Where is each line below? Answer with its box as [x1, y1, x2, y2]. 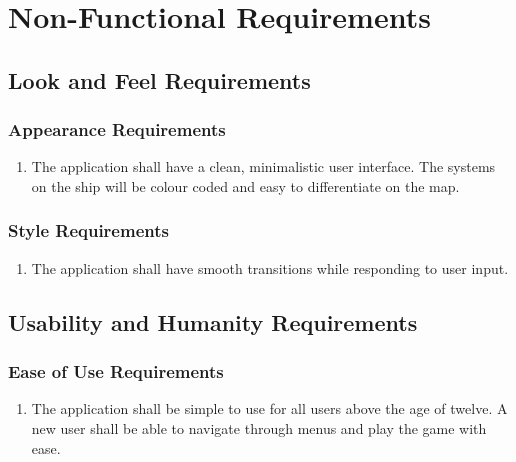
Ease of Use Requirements [8, 359, 224, 384]
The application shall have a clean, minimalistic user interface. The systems [31, 156, 496, 177]
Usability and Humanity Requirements [8, 306, 418, 337]
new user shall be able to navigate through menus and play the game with [31, 417, 487, 438]
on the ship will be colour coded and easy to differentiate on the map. [31, 175, 460, 196]
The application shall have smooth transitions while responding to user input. [31, 257, 509, 278]
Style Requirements [8, 218, 169, 243]
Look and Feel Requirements [8, 64, 311, 95]
